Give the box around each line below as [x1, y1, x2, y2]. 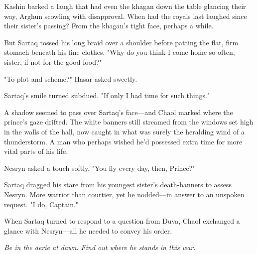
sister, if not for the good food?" [4, 56, 102, 67]
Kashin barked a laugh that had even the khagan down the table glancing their [4, 1, 246, 11]
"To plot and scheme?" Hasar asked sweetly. [4, 73, 137, 84]
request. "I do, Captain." [4, 199, 79, 209]
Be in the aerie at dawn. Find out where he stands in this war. [4, 242, 196, 253]
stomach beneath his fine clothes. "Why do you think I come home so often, [4, 47, 235, 57]
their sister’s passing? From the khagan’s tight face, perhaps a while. [4, 20, 214, 31]
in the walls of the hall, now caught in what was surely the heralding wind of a [4, 126, 245, 136]
